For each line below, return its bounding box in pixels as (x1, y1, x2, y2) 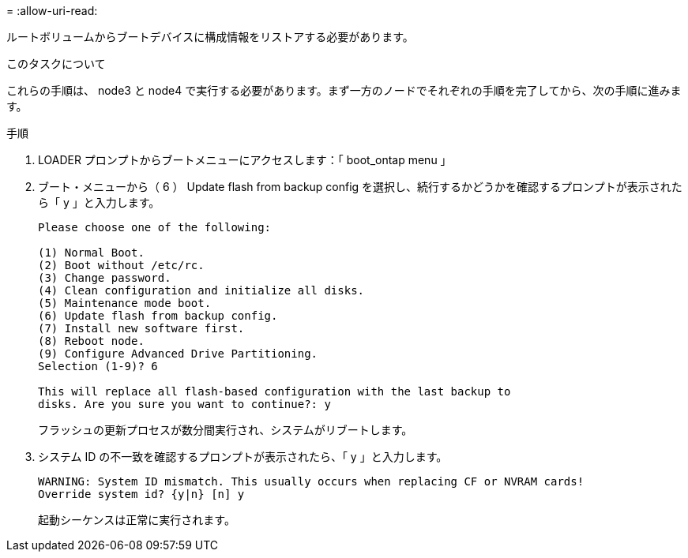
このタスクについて (6, 57, 106, 70)
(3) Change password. (38, 272, 171, 284)
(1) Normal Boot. (38, 246, 145, 259)
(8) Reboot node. (38, 335, 145, 347)
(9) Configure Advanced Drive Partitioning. (38, 347, 318, 360)
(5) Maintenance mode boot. (38, 297, 212, 309)
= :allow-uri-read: (6, 4, 98, 17)
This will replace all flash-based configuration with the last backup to (38, 385, 511, 398)
